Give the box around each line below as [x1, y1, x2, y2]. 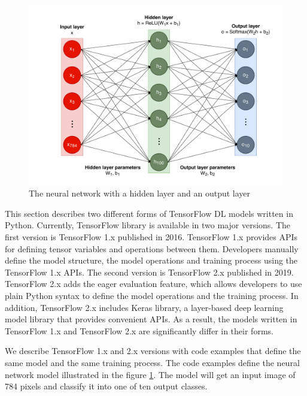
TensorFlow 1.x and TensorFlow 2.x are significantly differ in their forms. [5, 324, 273, 337]
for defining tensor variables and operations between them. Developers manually [5, 242, 299, 255]
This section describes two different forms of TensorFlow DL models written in [5, 207, 293, 219]
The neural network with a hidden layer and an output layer [29, 187, 251, 199]
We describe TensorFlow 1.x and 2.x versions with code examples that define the [5, 344, 301, 357]
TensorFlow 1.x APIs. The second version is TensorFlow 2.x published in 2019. [5, 265, 294, 278]
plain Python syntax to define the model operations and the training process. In [5, 289, 299, 301]
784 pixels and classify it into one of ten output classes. [5, 380, 208, 392]
